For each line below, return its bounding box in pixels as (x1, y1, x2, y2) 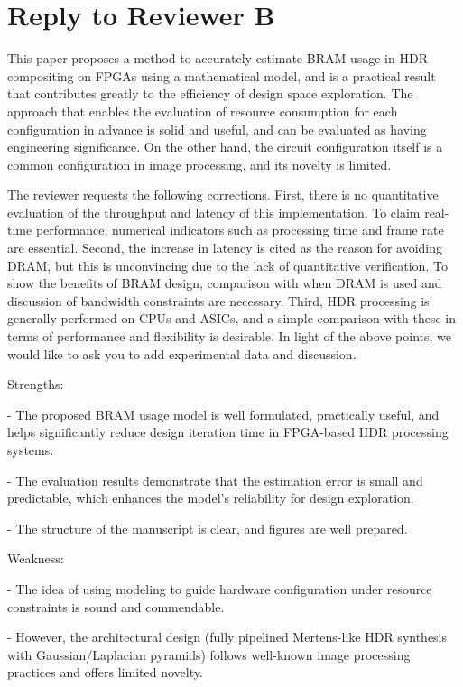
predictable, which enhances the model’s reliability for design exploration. (7, 488, 414, 507)
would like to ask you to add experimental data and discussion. (7, 344, 357, 363)
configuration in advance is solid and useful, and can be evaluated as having (7, 119, 427, 138)
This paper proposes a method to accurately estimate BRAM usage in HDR (7, 49, 428, 68)
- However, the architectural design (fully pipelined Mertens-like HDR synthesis (7, 627, 448, 646)
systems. (7, 441, 54, 459)
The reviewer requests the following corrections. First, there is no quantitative (7, 185, 439, 204)
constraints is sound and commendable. (7, 597, 225, 616)
